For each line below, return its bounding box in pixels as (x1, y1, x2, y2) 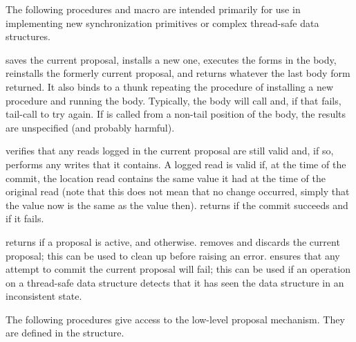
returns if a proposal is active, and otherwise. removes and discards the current (6, 234, 340, 249)
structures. (6, 29, 50, 44)
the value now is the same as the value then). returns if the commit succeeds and (6, 197, 348, 212)
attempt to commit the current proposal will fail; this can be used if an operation (6, 262, 350, 276)
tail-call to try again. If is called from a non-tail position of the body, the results (6, 107, 346, 121)
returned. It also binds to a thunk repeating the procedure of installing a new (6, 79, 334, 93)
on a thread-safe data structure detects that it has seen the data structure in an (6, 275, 344, 289)
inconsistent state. (6, 289, 82, 303)
